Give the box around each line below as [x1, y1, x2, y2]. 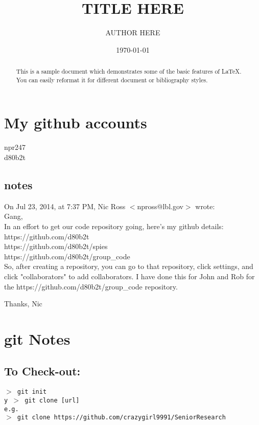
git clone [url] [25, 396, 80, 404]
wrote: [195, 200, 215, 211]
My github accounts [4, 112, 147, 133]
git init [17, 388, 47, 396]
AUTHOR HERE [105, 27, 160, 38]
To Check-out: [4, 363, 81, 379]
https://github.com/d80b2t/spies [4, 241, 108, 252]
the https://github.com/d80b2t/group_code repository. [4, 281, 178, 292]
